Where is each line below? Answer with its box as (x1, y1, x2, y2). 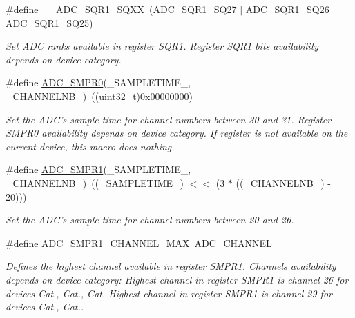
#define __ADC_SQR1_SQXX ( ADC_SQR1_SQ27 (6, 2, 237, 16)
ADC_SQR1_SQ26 (245, 2, 329, 16)
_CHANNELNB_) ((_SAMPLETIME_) (6, 175, 184, 190)
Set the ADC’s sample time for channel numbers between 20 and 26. (6, 212, 294, 227)
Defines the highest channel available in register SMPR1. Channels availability (6, 259, 336, 273)
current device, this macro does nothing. (6, 139, 175, 153)
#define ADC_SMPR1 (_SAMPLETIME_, (6, 162, 191, 177)
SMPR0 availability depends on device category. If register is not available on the (6, 126, 348, 140)
